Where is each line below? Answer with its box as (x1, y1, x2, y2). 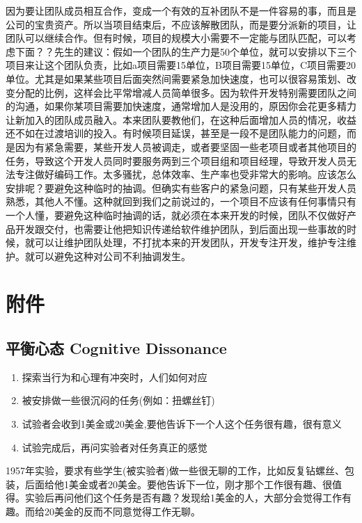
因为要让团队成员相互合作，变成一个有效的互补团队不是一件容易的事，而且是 (6, 3, 356, 17)
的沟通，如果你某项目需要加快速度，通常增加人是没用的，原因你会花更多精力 (6, 99, 356, 113)
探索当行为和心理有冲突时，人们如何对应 (22, 369, 207, 384)
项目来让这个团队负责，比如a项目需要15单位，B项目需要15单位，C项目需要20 (6, 58, 356, 72)
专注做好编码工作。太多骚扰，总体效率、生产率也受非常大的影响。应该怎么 (15, 167, 356, 182)
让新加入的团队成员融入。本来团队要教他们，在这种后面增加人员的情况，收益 (6, 112, 356, 127)
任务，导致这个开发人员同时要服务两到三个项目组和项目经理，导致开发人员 (6, 153, 347, 168)
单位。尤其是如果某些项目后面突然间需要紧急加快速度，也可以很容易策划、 (6, 71, 347, 86)
